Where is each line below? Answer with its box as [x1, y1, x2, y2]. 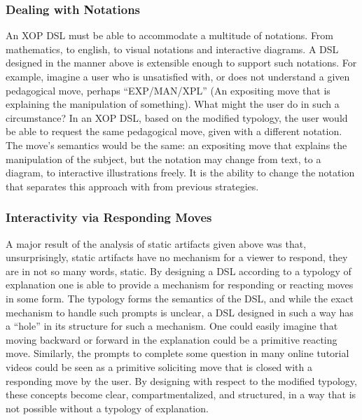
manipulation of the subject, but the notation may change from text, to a [6, 151, 321, 166]
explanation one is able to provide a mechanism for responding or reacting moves [6, 277, 354, 292]
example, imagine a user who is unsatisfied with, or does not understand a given [6, 69, 350, 83]
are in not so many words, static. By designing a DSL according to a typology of [6, 263, 351, 278]
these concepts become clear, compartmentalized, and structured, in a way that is [6, 387, 356, 402]
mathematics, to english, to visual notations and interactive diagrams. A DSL [6, 41, 339, 56]
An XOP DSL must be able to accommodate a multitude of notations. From [6, 28, 334, 43]
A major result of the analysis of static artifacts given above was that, [6, 236, 307, 251]
